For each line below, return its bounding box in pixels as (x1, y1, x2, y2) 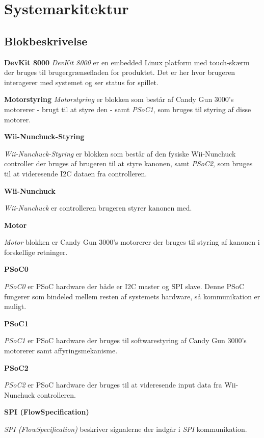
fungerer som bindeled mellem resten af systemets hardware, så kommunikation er (4, 291, 260, 301)
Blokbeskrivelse (4, 33, 88, 48)
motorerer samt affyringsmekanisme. (4, 345, 118, 356)
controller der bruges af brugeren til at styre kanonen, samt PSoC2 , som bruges (4, 158, 253, 169)
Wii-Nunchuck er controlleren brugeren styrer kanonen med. (4, 202, 192, 213)
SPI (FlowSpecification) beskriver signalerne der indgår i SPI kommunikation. (4, 424, 247, 434)
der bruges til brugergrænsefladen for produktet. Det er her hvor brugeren (4, 67, 235, 78)
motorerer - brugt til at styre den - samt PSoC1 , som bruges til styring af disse (4, 104, 251, 114)
